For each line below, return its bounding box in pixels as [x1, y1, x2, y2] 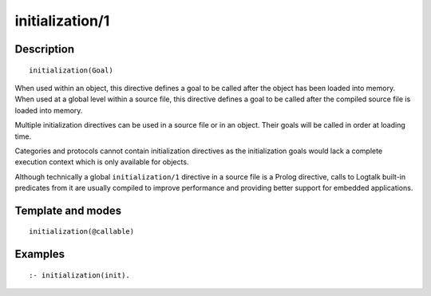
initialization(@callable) [29, 227, 135, 236]
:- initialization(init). [29, 270, 131, 279]
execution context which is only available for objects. [14, 157, 189, 167]
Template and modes [14, 203, 122, 217]
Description [14, 42, 75, 56]
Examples [14, 247, 65, 261]
